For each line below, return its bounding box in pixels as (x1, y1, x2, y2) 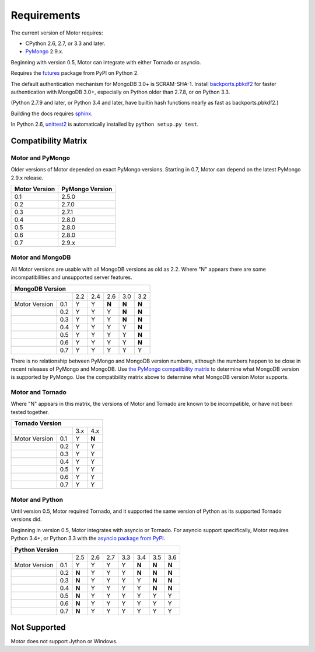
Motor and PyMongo (10, 154, 70, 162)
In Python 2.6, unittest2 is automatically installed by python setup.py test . (10, 120, 199, 128)
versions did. (10, 516, 42, 523)
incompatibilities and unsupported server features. (10, 274, 132, 281)
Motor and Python (10, 495, 64, 503)
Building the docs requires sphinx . (10, 110, 93, 117)
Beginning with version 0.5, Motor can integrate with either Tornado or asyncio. (10, 58, 201, 65)
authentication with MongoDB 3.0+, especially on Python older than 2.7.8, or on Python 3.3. (10, 88, 230, 95)
